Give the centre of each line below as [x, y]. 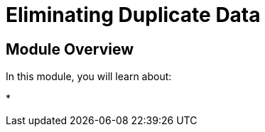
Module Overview [70, 49]
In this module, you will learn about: [89, 77]
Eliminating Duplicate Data [133, 15]
